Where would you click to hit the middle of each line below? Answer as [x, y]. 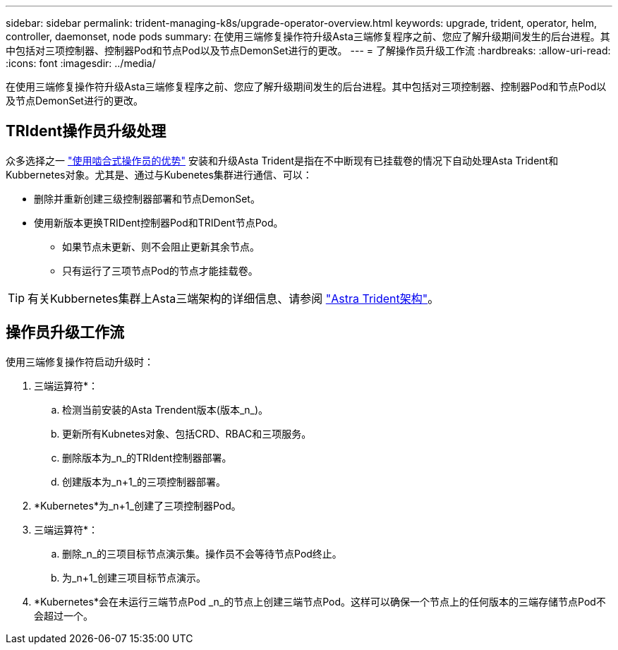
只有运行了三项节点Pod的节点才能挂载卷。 [160, 270]
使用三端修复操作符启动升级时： [80, 361]
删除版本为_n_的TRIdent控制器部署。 [147, 457]
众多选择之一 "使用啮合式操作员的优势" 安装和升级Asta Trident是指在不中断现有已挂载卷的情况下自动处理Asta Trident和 [282, 160]
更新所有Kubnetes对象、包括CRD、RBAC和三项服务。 [187, 433]
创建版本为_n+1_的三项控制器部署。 [144, 481]
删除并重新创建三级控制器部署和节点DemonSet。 [147, 198]
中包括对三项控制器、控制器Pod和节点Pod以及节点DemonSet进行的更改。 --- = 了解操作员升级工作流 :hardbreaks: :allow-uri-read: [308, 50]
